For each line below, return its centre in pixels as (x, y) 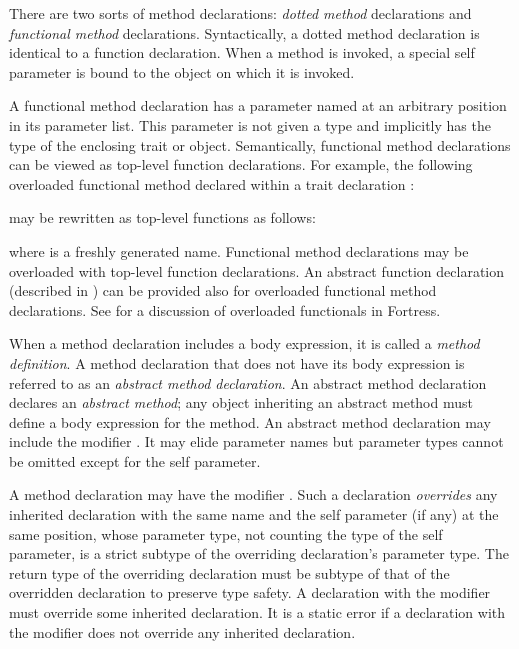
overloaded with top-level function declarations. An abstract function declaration (257, 270)
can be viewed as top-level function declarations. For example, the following (241, 164)
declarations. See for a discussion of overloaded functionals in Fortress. (225, 309)
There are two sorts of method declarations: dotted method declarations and (240, 13)
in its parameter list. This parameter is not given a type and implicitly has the (250, 124)
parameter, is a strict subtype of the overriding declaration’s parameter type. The (259, 553)
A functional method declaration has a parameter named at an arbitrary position (258, 105)
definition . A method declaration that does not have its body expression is (237, 362)
